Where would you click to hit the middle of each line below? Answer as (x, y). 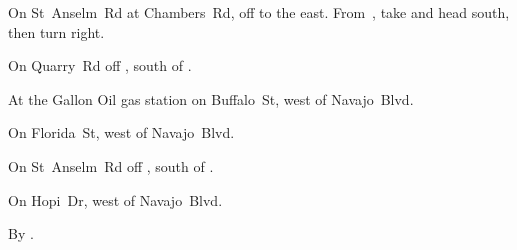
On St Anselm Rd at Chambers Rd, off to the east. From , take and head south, (259, 12)
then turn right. (56, 31)
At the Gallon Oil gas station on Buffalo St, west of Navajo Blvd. (211, 98)
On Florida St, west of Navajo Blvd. (121, 132)
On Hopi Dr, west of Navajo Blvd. (115, 199)
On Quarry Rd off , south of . (100, 65)
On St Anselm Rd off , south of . (111, 165)
